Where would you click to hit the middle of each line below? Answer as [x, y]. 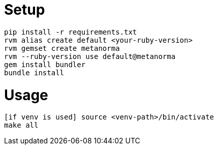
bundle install [34, 72]
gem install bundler [45, 64]
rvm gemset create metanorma [62, 48]
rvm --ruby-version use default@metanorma [90, 56]
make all [21, 125]
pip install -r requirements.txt [71, 32]
